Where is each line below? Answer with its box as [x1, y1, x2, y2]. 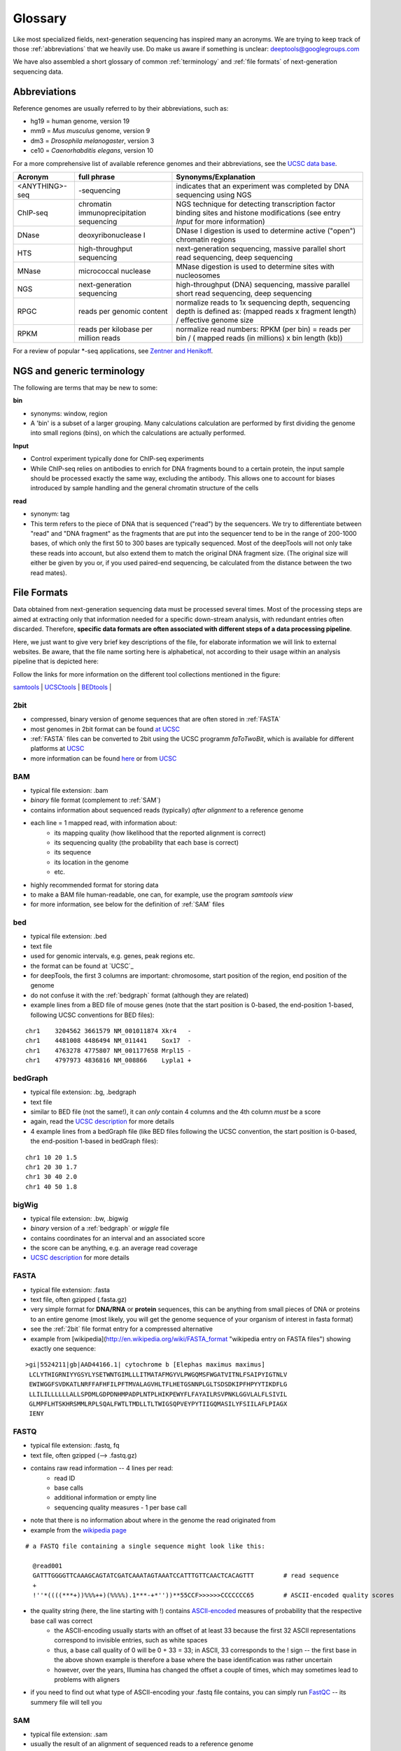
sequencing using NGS [176, 190, 252, 200]
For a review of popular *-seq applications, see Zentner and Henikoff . [13, 347, 213, 355]
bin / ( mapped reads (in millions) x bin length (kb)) [176, 333, 343, 342]
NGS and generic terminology [13, 365, 145, 377]
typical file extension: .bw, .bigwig [30, 1214, 129, 1222]
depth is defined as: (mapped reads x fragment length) [176, 306, 357, 316]
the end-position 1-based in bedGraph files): [30, 1137, 159, 1145]
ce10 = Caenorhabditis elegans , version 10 [30, 146, 154, 155]
